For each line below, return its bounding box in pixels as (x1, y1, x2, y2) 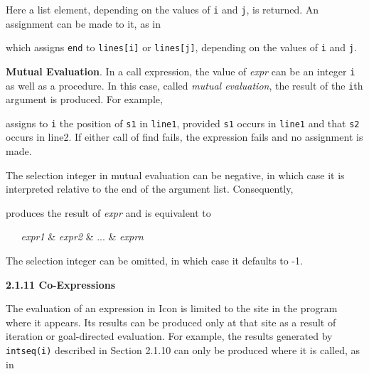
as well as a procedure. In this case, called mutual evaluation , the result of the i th (6, 78, 363, 92)
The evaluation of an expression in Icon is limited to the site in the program (6, 301, 338, 316)
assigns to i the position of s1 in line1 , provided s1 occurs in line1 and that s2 (6, 115, 360, 130)
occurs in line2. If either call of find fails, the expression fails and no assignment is (6, 129, 363, 144)
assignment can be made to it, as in (6, 16, 161, 31)
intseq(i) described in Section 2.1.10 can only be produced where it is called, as (6, 343, 360, 357)
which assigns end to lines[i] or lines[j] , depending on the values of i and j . (6, 40, 357, 55)
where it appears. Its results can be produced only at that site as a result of (6, 314, 336, 329)
